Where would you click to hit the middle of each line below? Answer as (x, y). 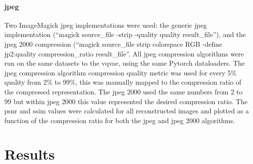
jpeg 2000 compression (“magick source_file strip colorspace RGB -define (113, 44)
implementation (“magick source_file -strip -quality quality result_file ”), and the (125, 34)
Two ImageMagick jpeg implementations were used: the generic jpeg (106, 25)
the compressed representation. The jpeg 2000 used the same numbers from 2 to (124, 91)
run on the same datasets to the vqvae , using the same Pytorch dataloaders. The (125, 63)
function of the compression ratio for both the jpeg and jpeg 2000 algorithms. (120, 120)
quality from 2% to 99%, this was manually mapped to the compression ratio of (123, 82)
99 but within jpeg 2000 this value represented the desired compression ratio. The (126, 101)
